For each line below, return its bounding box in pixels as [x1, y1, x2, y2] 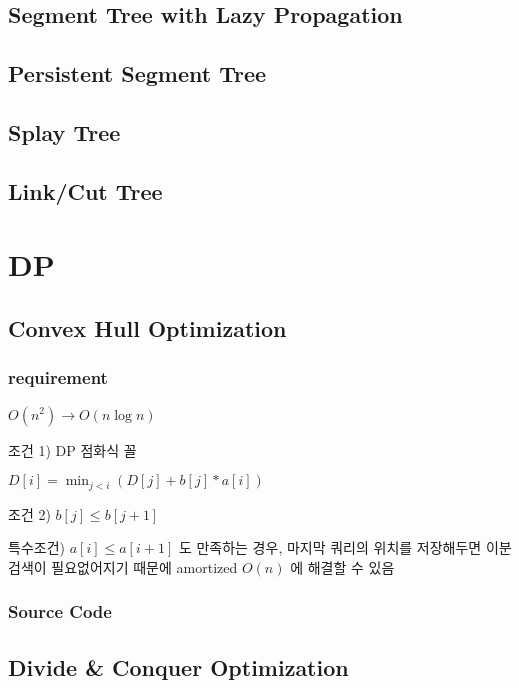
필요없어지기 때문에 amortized [51, 556, 238, 577]
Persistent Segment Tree [8, 58, 267, 89]
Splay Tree [8, 116, 121, 147]
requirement [8, 365, 108, 390]
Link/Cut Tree [8, 175, 163, 206]
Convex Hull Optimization [8, 312, 287, 343]
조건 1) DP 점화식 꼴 [8, 439, 137, 460]
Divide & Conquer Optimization [8, 651, 349, 682]
